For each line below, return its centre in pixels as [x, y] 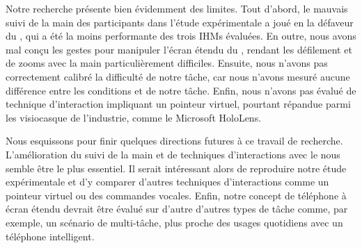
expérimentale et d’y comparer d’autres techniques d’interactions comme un [167, 182]
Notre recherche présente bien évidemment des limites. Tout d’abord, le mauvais [177, 8]
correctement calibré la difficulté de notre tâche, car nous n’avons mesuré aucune [178, 76]
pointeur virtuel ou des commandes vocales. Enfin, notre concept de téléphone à [176, 195]
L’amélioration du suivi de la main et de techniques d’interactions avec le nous [173, 154]
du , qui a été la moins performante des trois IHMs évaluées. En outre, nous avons [181, 36]
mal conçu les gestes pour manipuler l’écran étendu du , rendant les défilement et [179, 49]
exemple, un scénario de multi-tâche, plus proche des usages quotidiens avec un [174, 222]
